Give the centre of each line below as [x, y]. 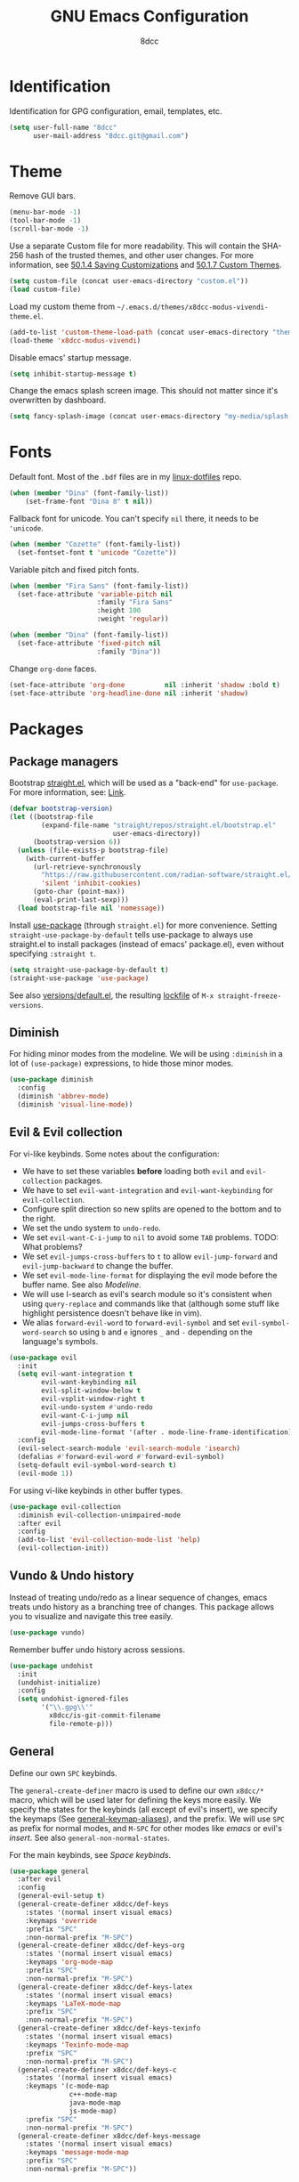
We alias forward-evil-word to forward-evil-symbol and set [131, 1322]
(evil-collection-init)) [63, 1548]
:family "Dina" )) [129, 652]
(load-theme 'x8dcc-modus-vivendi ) [75, 340]
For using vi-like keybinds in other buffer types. [96, 1490]
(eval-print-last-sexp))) [81, 900]
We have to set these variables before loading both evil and [133, 1171]
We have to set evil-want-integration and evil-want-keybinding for [147, 1189]
